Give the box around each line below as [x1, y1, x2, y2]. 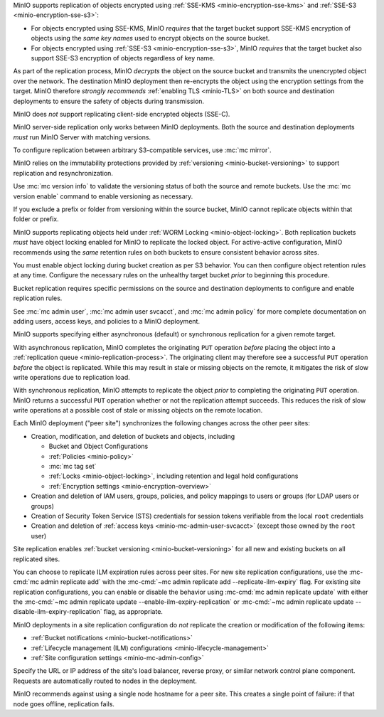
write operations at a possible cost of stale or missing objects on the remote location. [13, 406, 263, 415]
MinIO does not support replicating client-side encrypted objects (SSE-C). [13, 110, 230, 118]
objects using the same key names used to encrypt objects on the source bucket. [31, 34, 270, 43]
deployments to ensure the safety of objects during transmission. [13, 97, 205, 105]
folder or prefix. [13, 215, 60, 223]
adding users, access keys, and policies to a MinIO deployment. [13, 317, 201, 325]
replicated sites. [13, 555, 60, 563]
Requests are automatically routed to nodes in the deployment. [13, 676, 197, 685]
